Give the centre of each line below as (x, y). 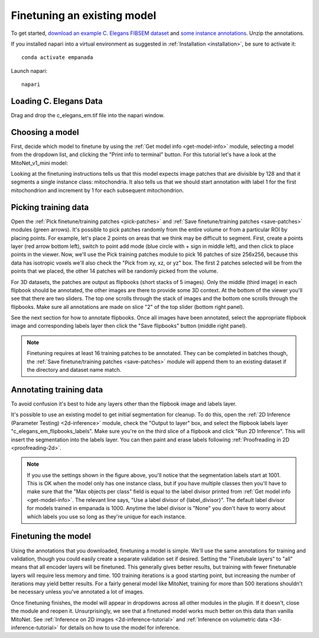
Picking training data (50, 207)
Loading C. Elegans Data (57, 101)
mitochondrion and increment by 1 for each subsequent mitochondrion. (97, 190)
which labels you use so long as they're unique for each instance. (107, 516)
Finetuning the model (51, 536)
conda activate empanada (57, 57)
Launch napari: (29, 70)
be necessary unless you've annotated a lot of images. (77, 592)
